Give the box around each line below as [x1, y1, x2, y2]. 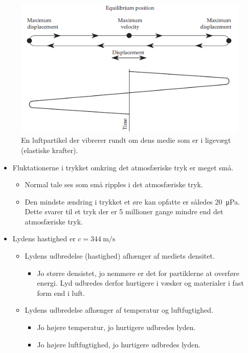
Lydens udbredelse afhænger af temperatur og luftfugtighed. [25, 305, 214, 315]
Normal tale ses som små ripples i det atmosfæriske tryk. [25, 179, 203, 190]
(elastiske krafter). [21, 144, 78, 155]
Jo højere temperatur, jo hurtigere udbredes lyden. [37, 322, 196, 333]
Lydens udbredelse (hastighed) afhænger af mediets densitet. [25, 250, 215, 261]
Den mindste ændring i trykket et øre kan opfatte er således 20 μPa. [25, 196, 240, 207]
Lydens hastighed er [12, 233, 76, 244]
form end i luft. [37, 287, 85, 298]
